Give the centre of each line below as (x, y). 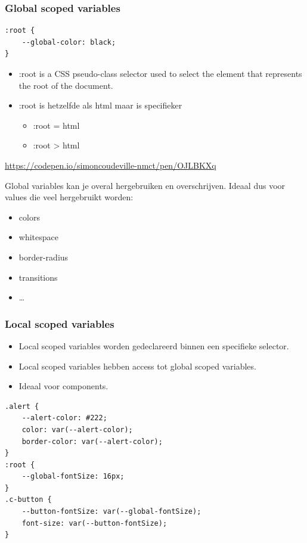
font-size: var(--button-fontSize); (94, 523)
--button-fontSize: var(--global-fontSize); (111, 512)
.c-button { (28, 500)
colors (29, 217)
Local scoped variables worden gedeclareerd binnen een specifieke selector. (154, 345)
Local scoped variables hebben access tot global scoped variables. (137, 366)
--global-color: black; (69, 42)
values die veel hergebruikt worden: (69, 197)
